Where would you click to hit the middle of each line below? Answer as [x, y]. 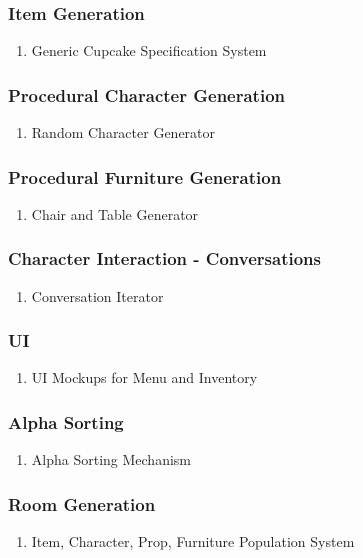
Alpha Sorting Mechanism [111, 459]
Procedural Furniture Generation [145, 176]
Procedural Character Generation [146, 94]
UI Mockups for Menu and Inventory [144, 377]
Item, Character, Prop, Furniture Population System [193, 541]
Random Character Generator [123, 132]
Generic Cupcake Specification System [149, 50]
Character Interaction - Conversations [164, 258]
